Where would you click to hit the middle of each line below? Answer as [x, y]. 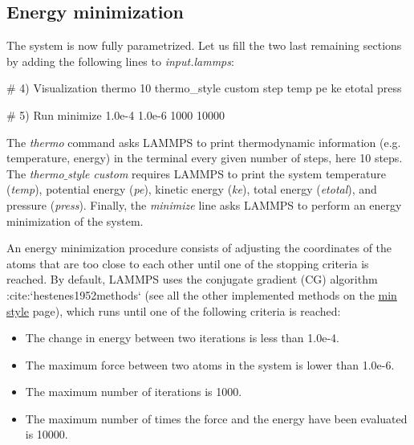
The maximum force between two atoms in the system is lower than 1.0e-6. [210, 364]
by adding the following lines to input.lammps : [120, 61]
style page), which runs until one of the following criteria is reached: [174, 310]
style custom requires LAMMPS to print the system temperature [227, 173]
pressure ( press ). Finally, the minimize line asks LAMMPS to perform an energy [204, 204]
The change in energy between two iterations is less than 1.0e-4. [182, 338]
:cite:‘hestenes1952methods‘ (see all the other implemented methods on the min [202, 294]
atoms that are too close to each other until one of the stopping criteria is [188, 263]
